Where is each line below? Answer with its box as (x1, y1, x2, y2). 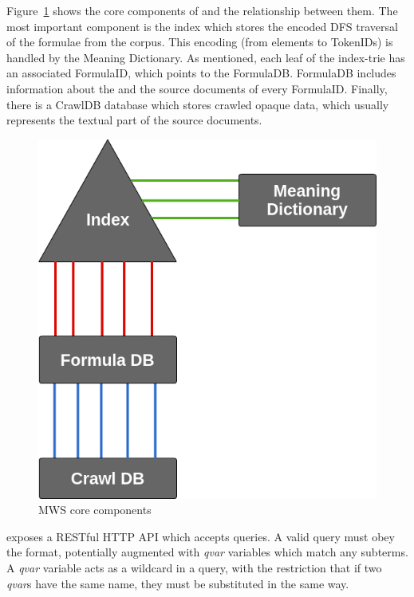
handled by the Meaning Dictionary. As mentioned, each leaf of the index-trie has (6, 49, 405, 65)
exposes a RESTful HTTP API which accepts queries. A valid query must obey (6, 528, 395, 544)
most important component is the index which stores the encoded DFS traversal (6, 18, 398, 34)
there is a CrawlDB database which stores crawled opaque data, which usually (6, 96, 389, 112)
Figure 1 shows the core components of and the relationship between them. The (6, 2, 398, 18)
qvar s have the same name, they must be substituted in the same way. (6, 575, 349, 591)
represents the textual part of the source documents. (6, 112, 262, 128)
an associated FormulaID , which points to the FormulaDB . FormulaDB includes (6, 65, 396, 81)
